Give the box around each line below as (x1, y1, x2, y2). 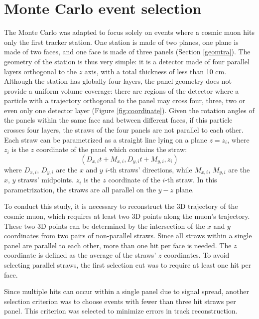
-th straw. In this (165, 174, 217, 185)
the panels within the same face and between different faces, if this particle (4, 115, 233, 125)
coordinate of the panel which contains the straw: (36, 144, 187, 155)
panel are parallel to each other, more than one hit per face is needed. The (4, 240, 232, 250)
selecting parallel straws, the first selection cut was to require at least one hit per (4, 260, 252, 270)
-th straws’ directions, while (108, 164, 192, 174)
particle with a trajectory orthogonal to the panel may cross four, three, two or (4, 95, 246, 106)
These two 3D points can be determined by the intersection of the (4, 220, 205, 231)
